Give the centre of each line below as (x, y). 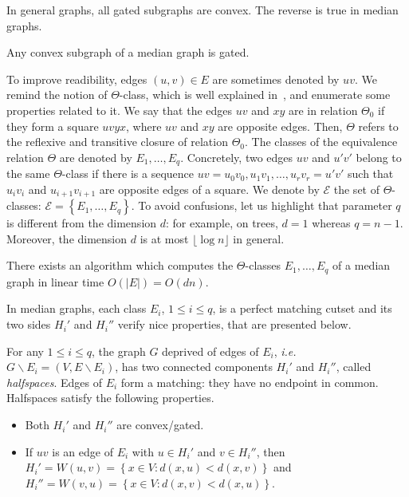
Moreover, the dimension (67, 238)
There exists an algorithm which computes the (120, 265)
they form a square (53, 126)
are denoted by (96, 157)
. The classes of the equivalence (321, 142)
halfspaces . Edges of (54, 382)
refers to (378, 126)
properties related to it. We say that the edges (120, 110)
